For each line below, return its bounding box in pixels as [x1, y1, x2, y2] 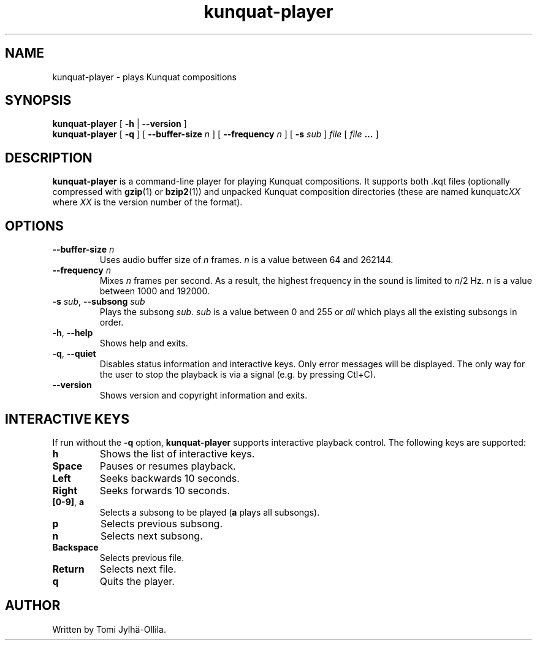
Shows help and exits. [99, 338, 188, 349]
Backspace [52, 541, 99, 552]
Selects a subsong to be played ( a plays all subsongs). [99, 506, 320, 517]
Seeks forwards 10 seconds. [99, 484, 230, 497]
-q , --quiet [52, 348, 96, 359]
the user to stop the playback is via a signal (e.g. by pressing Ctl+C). [99, 369, 376, 380]
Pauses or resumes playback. [99, 459, 236, 472]
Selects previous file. [99, 552, 185, 563]
